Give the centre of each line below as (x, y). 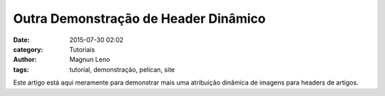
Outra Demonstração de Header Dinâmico (139, 18)
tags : (21, 69)
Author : (25, 60)
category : (28, 49)
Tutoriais (82, 49)
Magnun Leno (90, 60)
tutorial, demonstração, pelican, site (122, 69)
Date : (21, 40)
